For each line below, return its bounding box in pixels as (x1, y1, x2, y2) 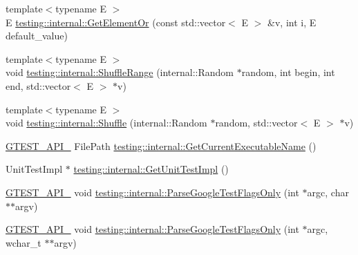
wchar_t (6, 235, 41, 249)
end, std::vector (6, 78, 71, 93)
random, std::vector (215, 115, 298, 130)
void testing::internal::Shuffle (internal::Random (6, 115, 207, 130)
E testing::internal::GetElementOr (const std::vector (6, 15, 226, 29)
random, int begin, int (241, 65, 335, 79)
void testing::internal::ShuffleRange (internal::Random (6, 65, 234, 79)
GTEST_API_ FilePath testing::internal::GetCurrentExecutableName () (6, 138, 317, 153)
